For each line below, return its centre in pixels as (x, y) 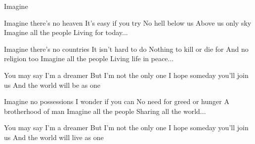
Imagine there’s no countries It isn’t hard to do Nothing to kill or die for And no (126, 49)
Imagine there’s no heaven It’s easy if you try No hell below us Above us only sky (128, 22)
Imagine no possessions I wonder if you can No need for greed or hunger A (117, 101)
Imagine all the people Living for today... (66, 32)
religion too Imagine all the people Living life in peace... (89, 58)
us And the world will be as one (52, 85)
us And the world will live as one (54, 137)
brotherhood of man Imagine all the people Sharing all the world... (105, 111)
